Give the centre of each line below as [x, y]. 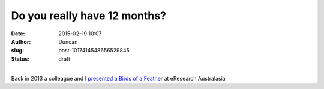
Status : [20, 59]
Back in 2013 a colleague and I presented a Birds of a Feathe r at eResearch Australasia [118, 78]
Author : [21, 41]
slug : [17, 51]
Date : [18, 34]
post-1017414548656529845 [94, 51]
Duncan [68, 41]
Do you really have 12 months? [88, 16]
